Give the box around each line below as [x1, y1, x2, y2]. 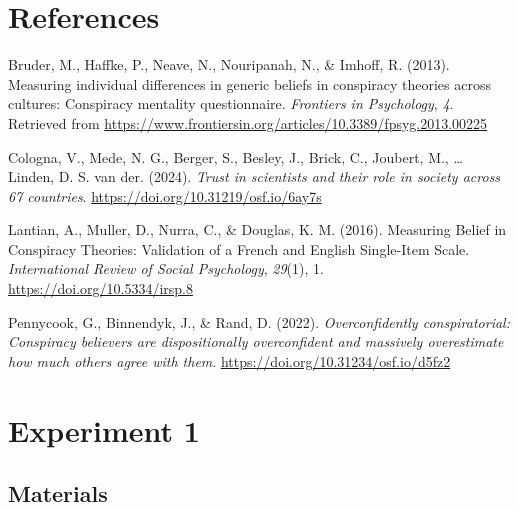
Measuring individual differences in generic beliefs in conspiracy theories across [8, 73, 491, 94]
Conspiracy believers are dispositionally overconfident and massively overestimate [8, 331, 504, 352]
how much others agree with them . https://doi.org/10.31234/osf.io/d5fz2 [8, 350, 451, 371]
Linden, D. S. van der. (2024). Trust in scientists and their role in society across [8, 166, 501, 187]
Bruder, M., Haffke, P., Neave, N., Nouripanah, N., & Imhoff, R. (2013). [8, 54, 450, 75]
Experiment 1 [8, 409, 200, 450]
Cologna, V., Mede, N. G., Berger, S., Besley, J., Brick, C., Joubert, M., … [8, 146, 463, 167]
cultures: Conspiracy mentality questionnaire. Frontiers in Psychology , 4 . [8, 93, 454, 114]
